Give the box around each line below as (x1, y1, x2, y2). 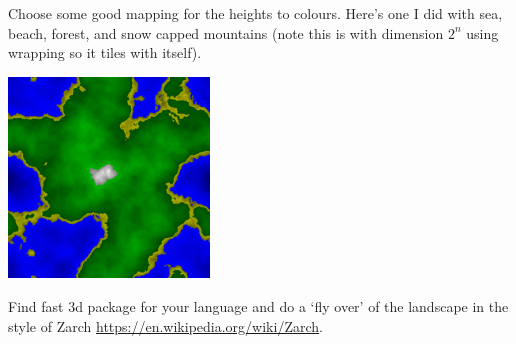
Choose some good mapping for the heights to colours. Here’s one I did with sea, (8, 3, 503, 23)
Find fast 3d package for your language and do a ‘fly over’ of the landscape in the (8, 295, 509, 316)
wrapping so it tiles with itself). (8, 42, 202, 63)
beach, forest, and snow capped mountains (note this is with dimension (8, 22, 444, 43)
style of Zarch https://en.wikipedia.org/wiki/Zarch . (8, 315, 323, 336)
